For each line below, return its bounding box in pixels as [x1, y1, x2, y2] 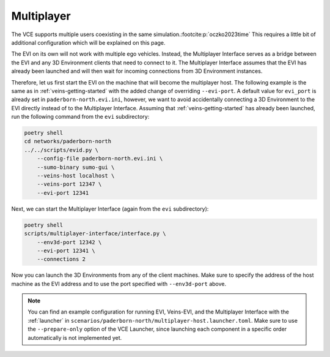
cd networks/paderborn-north [24, 138, 112, 145]
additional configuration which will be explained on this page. [11, 39, 166, 46]
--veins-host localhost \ [37, 172, 115, 179]
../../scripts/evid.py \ [24, 146, 99, 153]
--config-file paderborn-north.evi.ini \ [37, 155, 163, 162]
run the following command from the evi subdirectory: [11, 113, 150, 121]
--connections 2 [37, 256, 86, 263]
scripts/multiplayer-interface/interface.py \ [24, 230, 166, 237]
